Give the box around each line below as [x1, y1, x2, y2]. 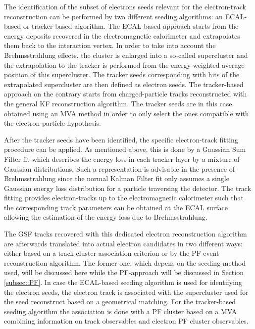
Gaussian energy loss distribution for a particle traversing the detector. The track [4, 183, 252, 193]
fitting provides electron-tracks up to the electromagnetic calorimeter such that [4, 192, 244, 203]
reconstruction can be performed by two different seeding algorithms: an [4, 11, 223, 21]
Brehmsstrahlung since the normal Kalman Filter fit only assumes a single [4, 173, 229, 184]
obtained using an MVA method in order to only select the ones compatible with [4, 108, 249, 118]
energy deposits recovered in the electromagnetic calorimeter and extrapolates [4, 30, 240, 41]
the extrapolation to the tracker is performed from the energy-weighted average [4, 59, 245, 70]
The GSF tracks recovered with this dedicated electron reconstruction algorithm [4, 229, 247, 239]
